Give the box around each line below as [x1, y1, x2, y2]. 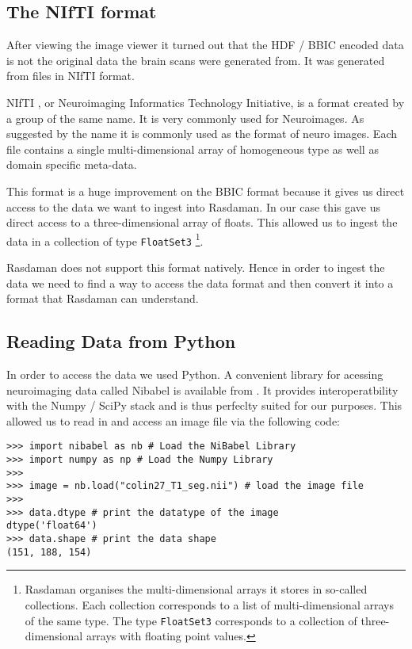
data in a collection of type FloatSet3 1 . [6, 230, 204, 249]
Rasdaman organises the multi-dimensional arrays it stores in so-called [25, 581, 368, 597]
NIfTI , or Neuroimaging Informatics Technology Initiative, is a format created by [6, 94, 405, 110]
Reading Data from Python [6, 329, 236, 353]
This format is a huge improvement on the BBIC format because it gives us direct [6, 182, 405, 199]
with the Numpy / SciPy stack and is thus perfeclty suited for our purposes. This [6, 397, 402, 414]
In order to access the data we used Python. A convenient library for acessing [6, 366, 383, 383]
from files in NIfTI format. [6, 67, 135, 84]
